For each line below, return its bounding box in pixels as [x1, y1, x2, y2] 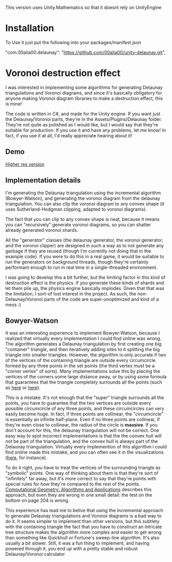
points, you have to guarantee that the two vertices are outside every [5, 400, 151, 406]
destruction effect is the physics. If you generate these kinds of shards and [5, 280, 164, 286]
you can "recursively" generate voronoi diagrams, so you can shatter [5, 221, 151, 228]
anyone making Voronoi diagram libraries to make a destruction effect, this [5, 95, 163, 101]
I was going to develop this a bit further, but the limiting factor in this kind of [5, 274, 165, 280]
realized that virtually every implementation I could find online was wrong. [5, 335, 162, 341]
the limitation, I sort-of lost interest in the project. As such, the [5, 291, 137, 297]
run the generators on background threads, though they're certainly [5, 259, 149, 265]
